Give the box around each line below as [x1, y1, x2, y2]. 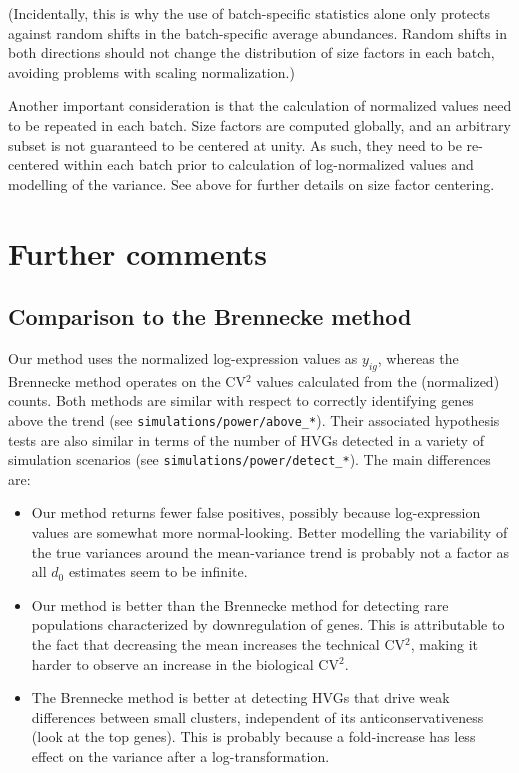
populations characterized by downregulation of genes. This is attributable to [31, 614, 505, 635]
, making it [410, 633, 478, 654]
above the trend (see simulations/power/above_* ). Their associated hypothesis [8, 409, 500, 430]
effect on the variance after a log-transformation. [31, 745, 330, 766]
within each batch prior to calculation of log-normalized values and [63, 154, 474, 175]
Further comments [8, 232, 267, 273]
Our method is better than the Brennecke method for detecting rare [31, 594, 449, 615]
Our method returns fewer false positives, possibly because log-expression [31, 502, 481, 523]
